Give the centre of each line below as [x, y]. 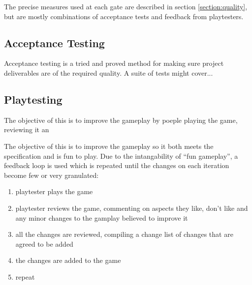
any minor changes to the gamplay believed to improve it [102, 217]
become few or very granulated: [51, 175]
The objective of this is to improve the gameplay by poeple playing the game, [121, 120]
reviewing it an [27, 129]
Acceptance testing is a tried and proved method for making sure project [114, 63]
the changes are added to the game [68, 260]
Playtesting [33, 99]
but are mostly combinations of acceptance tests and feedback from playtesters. [124, 16]
